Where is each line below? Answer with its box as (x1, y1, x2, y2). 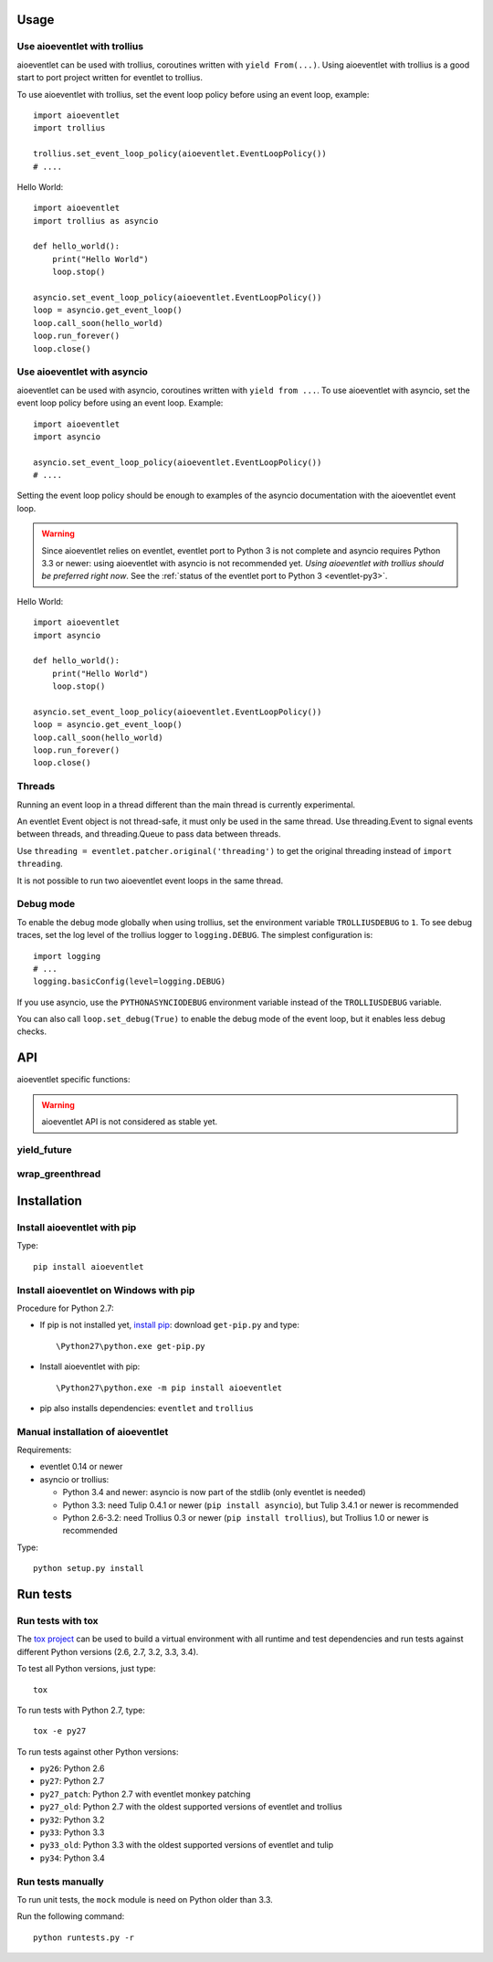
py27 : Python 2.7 (39, 1776, 105, 1787)
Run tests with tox (16, 1614, 100, 1627)
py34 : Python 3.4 (39, 1852, 105, 1863)
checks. (16, 1026, 47, 1037)
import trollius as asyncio (33, 216, 159, 226)
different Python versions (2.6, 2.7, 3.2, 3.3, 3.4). (16, 1646, 199, 1657)
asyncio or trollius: (39, 1473, 110, 1484)
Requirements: (16, 1444, 72, 1456)
